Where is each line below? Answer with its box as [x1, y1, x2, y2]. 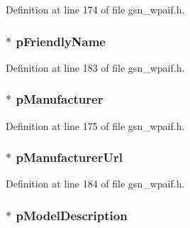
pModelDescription [16, 206, 128, 224]
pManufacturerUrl [16, 148, 123, 166]
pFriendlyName [16, 32, 106, 50]
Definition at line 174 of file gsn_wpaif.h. [6, 2, 185, 16]
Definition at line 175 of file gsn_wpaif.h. [6, 118, 185, 133]
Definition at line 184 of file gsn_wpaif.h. [6, 176, 185, 191]
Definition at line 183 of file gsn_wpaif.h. [6, 60, 185, 75]
